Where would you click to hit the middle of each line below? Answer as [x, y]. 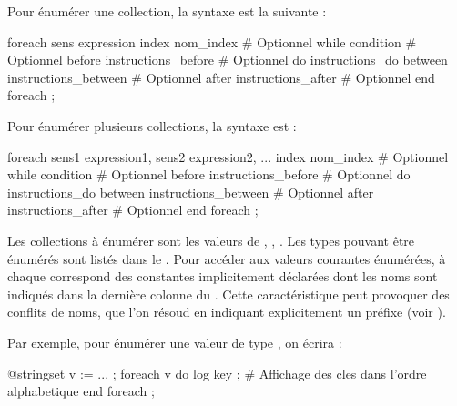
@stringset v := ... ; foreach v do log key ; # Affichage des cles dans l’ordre [217, 373]
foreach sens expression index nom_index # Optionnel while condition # [212, 41]
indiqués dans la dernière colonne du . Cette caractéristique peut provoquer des [228, 294]
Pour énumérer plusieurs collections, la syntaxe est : [152, 125]
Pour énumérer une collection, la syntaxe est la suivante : [167, 11]
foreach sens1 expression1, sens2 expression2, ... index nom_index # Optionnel [228, 156]
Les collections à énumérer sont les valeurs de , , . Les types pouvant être [211, 240]
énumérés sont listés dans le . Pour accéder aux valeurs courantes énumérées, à [227, 258]
